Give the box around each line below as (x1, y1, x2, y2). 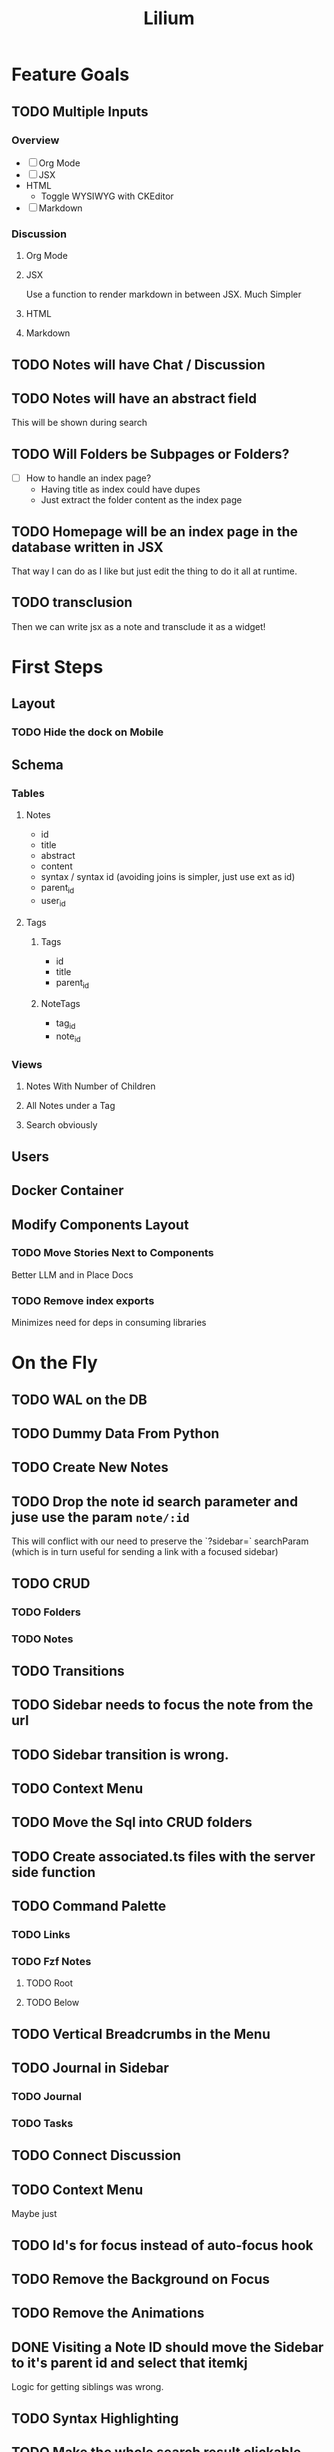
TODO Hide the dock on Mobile (11, 725, 164, 739)
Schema (11, 756, 64, 773)
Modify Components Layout (11, 1216, 189, 1233)
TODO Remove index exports (11, 1293, 155, 1307)
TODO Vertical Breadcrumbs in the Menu (11, 2025, 271, 2042)
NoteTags (40, 998, 81, 1010)
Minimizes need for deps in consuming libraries (11, 1317, 207, 1329)
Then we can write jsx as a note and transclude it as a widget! (11, 620, 266, 632)
